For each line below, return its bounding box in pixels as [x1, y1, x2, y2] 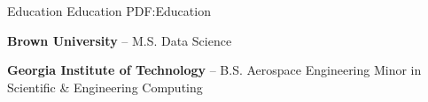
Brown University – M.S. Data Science [7, 31, 232, 49]
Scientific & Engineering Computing [7, 77, 203, 96]
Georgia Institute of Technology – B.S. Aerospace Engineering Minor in [7, 61, 422, 79]
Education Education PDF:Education [7, 2, 211, 19]
